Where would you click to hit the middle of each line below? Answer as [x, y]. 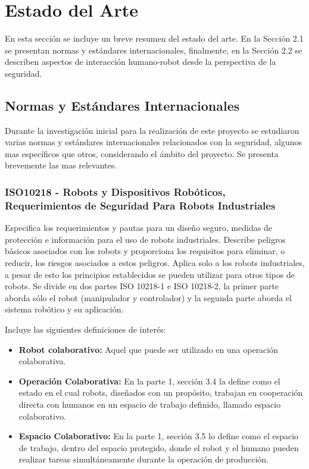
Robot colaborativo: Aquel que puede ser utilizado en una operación [149, 349]
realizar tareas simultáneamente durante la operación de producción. [144, 459]
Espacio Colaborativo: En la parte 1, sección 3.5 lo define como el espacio [159, 436]
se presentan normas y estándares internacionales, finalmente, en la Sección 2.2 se [154, 50]
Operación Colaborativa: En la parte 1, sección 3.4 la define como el [149, 381]
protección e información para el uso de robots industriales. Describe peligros [145, 239]
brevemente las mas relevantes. [61, 165]
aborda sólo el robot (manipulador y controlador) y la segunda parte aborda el [148, 297]
